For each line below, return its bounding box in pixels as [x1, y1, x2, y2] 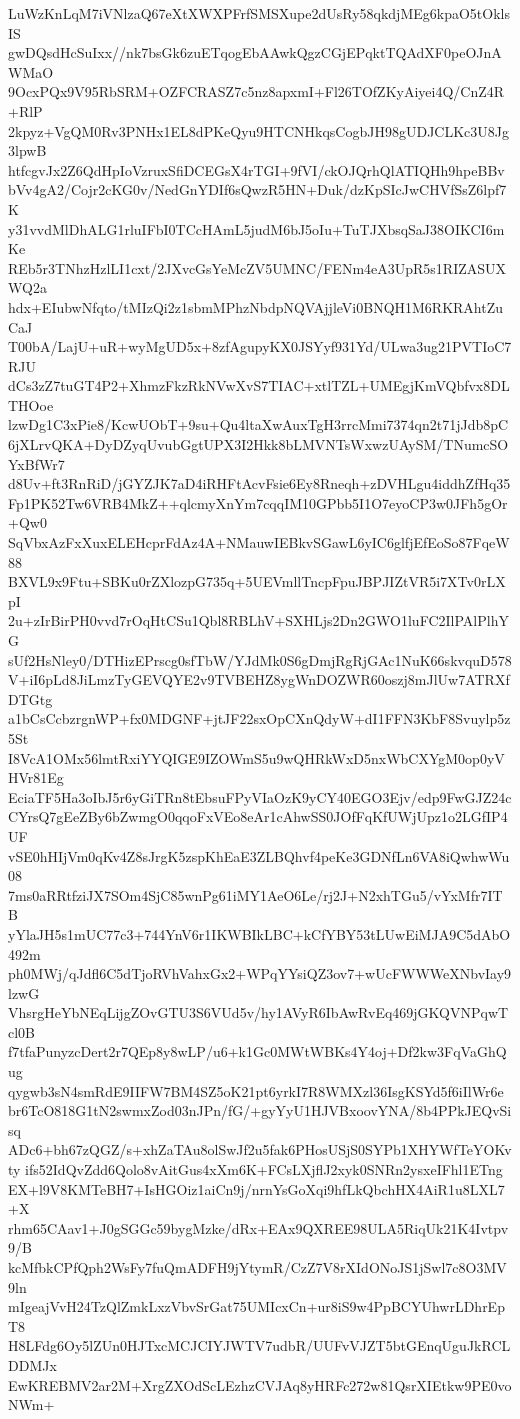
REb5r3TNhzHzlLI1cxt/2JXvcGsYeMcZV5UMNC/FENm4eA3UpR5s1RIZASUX [8, 257, 507, 278]
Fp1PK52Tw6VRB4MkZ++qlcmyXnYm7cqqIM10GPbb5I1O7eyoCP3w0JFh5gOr [8, 492, 508, 513]
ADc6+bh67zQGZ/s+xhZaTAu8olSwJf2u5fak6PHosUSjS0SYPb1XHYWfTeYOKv [8, 1139, 512, 1160]
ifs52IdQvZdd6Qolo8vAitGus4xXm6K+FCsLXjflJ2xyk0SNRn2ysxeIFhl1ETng [25, 1159, 503, 1180]
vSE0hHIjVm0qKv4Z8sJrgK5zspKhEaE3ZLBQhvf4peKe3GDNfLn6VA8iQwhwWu [8, 845, 510, 866]
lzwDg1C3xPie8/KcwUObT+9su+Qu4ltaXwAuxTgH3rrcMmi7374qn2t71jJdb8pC [8, 414, 509, 435]
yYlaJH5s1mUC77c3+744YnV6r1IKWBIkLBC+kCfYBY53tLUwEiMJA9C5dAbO [8, 923, 511, 944]
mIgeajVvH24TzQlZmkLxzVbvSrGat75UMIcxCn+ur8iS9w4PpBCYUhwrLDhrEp [8, 1296, 505, 1317]
